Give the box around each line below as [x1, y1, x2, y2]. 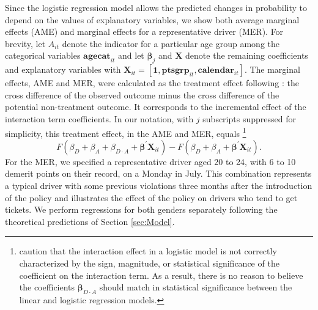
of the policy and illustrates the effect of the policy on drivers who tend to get [5, 191, 298, 204]
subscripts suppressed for [202, 112, 296, 125]
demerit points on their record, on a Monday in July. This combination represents [5, 167, 312, 180]
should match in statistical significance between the [99, 281, 292, 293]
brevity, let [5, 37, 46, 50]
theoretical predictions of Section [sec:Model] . [5, 215, 175, 227]
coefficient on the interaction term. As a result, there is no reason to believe [19, 268, 303, 281]
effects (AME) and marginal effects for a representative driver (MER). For [5, 25, 284, 38]
